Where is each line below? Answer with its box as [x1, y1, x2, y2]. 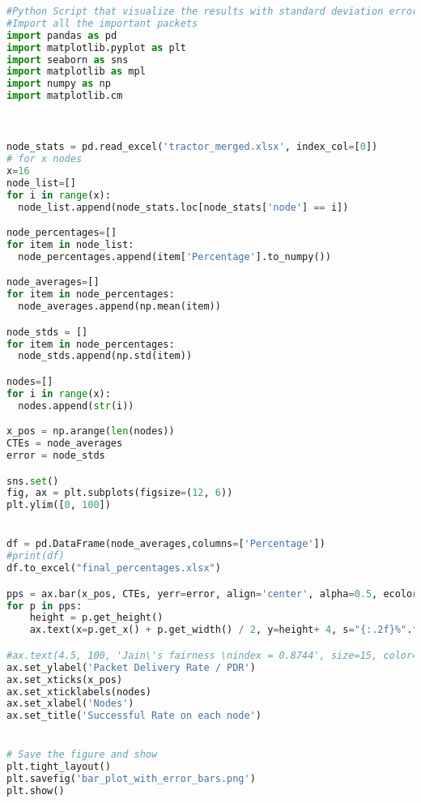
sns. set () [6, 475, 59, 487]
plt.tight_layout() [6, 761, 111, 773]
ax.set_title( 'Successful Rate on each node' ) [6, 710, 262, 722]
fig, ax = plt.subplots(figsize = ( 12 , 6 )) [6, 487, 233, 499]
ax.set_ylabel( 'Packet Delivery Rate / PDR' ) [6, 661, 256, 673]
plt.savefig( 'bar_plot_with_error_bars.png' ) [6, 773, 256, 785]
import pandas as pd [6, 29, 117, 41]
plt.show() [6, 785, 65, 797]
